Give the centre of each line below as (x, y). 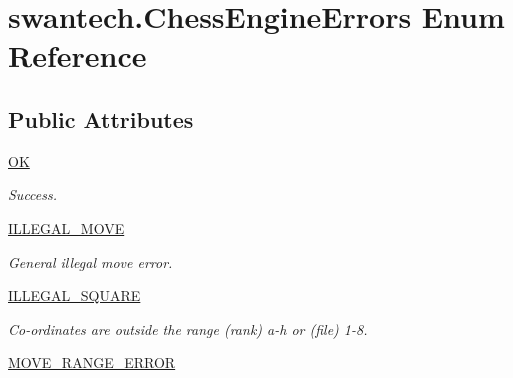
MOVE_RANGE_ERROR (92, 362)
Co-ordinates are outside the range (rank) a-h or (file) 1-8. (188, 328)
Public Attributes (101, 118)
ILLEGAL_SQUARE (74, 295)
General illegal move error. (90, 261)
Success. (33, 194)
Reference (77, 55)
